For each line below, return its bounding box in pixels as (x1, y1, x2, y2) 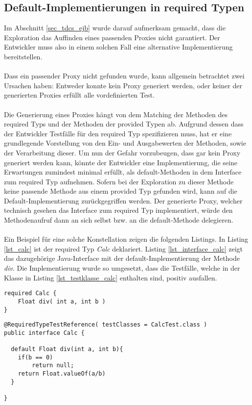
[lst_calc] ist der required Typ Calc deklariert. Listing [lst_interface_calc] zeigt (4, 243, 243, 253)
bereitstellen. (4, 51, 43, 61)
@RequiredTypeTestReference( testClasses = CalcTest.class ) (4, 321, 207, 329)
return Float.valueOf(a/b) (18, 370, 106, 378)
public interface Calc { (4, 329, 85, 336)
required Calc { (4, 290, 57, 297)
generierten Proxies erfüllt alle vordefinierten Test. (4, 90, 155, 100)
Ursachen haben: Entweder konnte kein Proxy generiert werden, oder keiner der (4, 80, 242, 90)
